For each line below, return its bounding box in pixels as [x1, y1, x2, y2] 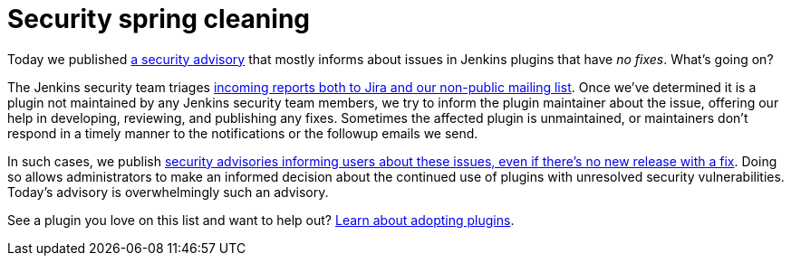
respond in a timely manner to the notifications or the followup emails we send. [7, 125, 478, 141]
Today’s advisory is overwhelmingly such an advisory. [7, 183, 329, 200]
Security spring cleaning [7, 4, 311, 34]
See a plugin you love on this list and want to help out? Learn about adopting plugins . [7, 211, 515, 228]
